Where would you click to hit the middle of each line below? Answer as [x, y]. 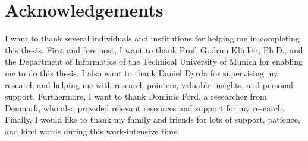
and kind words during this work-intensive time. [92, 131]
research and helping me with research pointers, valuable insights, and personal [149, 84]
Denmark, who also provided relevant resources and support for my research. [145, 108]
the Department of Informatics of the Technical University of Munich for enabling [154, 61]
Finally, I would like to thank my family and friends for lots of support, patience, [153, 119]
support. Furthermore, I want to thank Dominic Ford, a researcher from [136, 96]
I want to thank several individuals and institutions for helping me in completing [152, 38]
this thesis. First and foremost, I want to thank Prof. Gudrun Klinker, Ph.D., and [154, 49]
